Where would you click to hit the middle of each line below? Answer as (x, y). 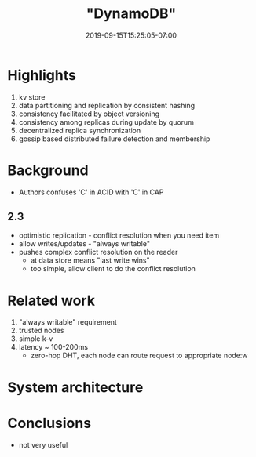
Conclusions (49, 423)
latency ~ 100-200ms (53, 347)
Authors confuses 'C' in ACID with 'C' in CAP (91, 192)
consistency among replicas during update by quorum (106, 122)
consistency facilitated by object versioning (89, 114)
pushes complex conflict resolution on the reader (98, 252)
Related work (51, 301)
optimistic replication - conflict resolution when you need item (119, 235)
